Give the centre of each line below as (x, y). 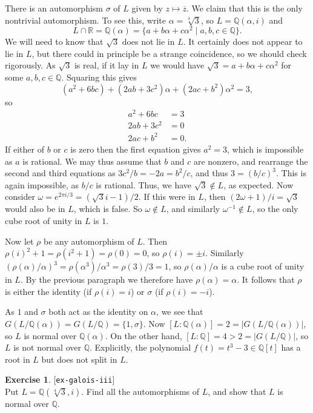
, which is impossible (265, 149)
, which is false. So (108, 209)
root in (18, 359)
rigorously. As (30, 65)
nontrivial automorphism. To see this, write (85, 20)
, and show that (237, 391)
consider (20, 197)
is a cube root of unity (263, 266)
